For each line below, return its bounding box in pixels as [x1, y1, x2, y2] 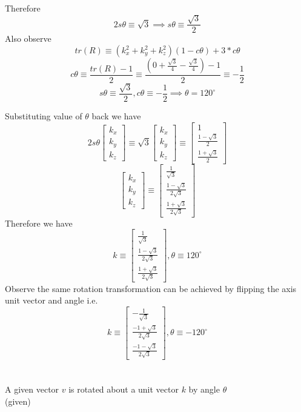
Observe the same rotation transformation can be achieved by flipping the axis [5, 282, 297, 294]
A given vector [5, 383, 59, 395]
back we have [91, 109, 141, 122]
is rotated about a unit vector [68, 383, 179, 395]
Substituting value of [5, 109, 82, 122]
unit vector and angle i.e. [5, 294, 98, 307]
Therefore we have [5, 216, 73, 229]
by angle [188, 383, 220, 395]
